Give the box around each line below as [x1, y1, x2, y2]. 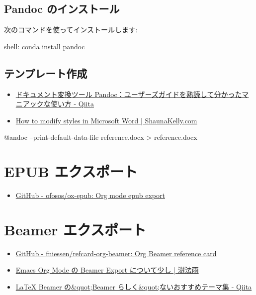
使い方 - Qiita [50, 98, 94, 109]
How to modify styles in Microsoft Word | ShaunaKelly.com [15, 115, 197, 125]
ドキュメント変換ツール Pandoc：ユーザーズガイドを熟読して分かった [15, 89, 242, 99]
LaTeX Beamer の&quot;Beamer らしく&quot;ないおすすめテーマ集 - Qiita [15, 282, 252, 292]
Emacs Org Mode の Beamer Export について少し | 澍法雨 [15, 265, 199, 275]
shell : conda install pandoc [4, 41, 85, 51]
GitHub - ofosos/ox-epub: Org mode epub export [15, 190, 165, 200]
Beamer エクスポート [4, 219, 147, 239]
